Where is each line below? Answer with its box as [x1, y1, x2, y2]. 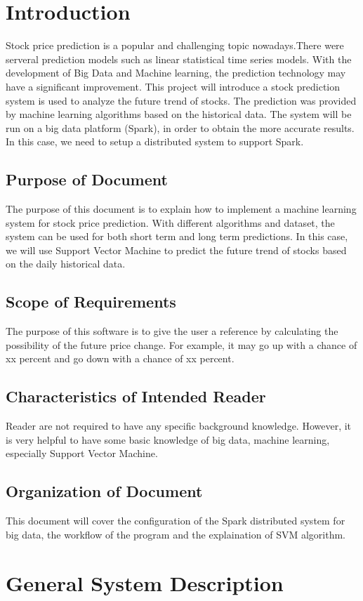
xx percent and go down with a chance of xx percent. [6, 351, 235, 366]
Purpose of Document [6, 169, 168, 190]
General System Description [6, 568, 284, 597]
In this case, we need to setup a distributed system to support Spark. [6, 134, 304, 149]
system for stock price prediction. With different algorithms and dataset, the [6, 215, 335, 230]
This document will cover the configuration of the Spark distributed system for [6, 513, 345, 528]
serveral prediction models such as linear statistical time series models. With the [6, 51, 352, 66]
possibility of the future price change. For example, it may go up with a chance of [6, 337, 357, 352]
